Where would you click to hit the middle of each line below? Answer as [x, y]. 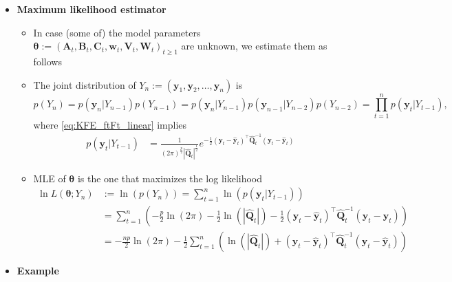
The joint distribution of [85, 84]
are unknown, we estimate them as [254, 46]
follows [47, 61]
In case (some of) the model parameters [117, 32]
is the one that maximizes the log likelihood [170, 178]
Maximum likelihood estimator [92, 9]
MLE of [50, 178]
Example [38, 271]
